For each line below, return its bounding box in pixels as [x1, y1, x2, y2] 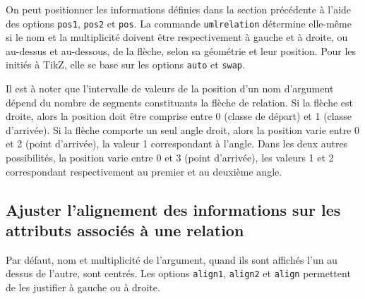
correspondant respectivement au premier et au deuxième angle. [6, 164, 282, 178]
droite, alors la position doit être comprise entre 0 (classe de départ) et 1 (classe [6, 109, 352, 123]
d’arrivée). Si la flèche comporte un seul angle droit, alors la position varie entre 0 [6, 122, 360, 137]
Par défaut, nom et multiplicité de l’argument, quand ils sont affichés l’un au [6, 252, 337, 267]
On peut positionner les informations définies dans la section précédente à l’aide [6, 2, 352, 16]
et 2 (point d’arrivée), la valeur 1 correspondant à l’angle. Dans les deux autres [6, 136, 348, 151]
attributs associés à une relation [6, 219, 244, 241]
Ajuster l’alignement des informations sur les [6, 198, 341, 220]
